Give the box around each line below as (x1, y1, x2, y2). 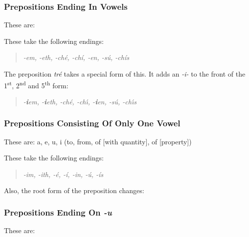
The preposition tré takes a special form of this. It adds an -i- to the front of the (4, 69, 246, 79)
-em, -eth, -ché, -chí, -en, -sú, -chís (23, 52, 129, 62)
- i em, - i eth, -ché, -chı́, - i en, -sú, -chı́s (23, 96, 136, 106)
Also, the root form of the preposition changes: (4, 185, 144, 196)
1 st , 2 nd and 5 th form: (4, 79, 68, 90)
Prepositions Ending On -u (4, 206, 112, 218)
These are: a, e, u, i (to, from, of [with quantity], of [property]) (4, 136, 192, 146)
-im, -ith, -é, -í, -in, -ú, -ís (23, 169, 104, 179)
